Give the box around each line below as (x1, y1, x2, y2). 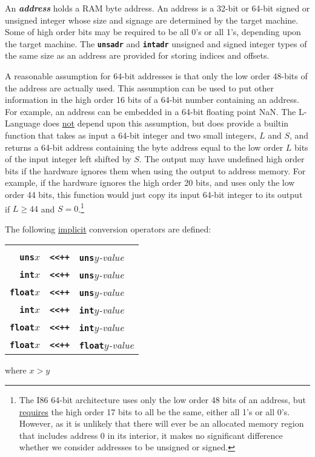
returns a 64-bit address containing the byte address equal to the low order (5, 140, 283, 153)
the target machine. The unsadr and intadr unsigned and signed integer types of (5, 37, 307, 50)
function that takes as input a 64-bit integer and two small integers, (5, 129, 257, 141)
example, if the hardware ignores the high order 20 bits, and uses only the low (5, 176, 295, 189)
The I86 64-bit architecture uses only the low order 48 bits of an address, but (19, 393, 306, 406)
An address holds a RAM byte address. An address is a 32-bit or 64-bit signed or (5, 2, 310, 14)
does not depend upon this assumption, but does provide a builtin (43, 117, 289, 130)
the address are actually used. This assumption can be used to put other (5, 81, 274, 94)
